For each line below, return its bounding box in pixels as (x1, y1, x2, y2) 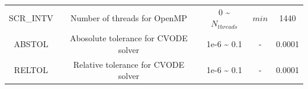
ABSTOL (14, 37, 49, 50)
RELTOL (14, 64, 49, 76)
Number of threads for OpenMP (70, 11, 187, 24)
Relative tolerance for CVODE (73, 58, 185, 70)
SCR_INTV (9, 11, 53, 24)
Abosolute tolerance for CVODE (69, 32, 188, 44)
